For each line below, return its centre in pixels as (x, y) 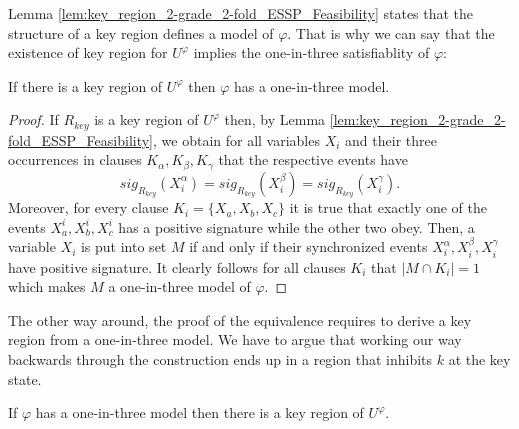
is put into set (123, 246)
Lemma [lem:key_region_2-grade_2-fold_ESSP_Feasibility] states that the (241, 13)
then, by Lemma (275, 119)
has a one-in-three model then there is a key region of (199, 412)
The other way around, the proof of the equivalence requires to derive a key (240, 319)
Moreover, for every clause (88, 207)
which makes (47, 286)
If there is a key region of (85, 85)
